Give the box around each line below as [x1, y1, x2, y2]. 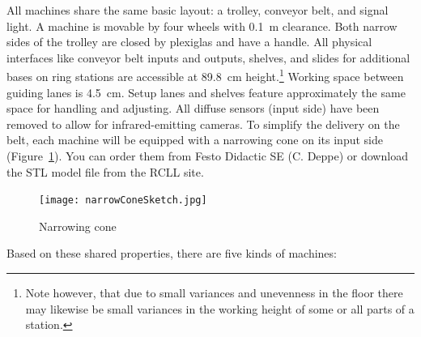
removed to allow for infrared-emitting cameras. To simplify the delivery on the [6, 115, 400, 132]
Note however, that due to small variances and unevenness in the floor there [25, 284, 403, 301]
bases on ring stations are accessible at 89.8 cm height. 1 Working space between [6, 66, 404, 85]
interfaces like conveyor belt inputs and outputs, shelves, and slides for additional [6, 49, 410, 66]
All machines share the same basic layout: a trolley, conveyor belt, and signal [6, 2, 389, 18]
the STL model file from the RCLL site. [6, 163, 204, 180]
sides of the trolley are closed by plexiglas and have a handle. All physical [6, 33, 372, 50]
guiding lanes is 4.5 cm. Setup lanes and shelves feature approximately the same [6, 83, 406, 100]
